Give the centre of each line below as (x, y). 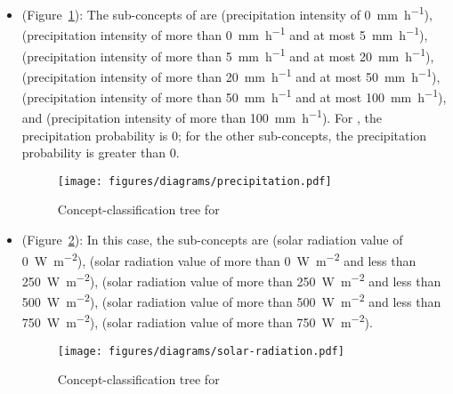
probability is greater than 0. (101, 153)
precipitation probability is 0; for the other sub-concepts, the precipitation (224, 135)
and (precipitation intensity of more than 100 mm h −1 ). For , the (202, 116)
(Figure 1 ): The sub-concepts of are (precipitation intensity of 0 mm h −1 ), (227, 13)
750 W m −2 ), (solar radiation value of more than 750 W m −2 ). (197, 321)
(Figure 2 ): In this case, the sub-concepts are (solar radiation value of (212, 239)
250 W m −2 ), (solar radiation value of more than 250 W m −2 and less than (231, 279)
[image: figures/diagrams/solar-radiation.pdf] (201, 351)
